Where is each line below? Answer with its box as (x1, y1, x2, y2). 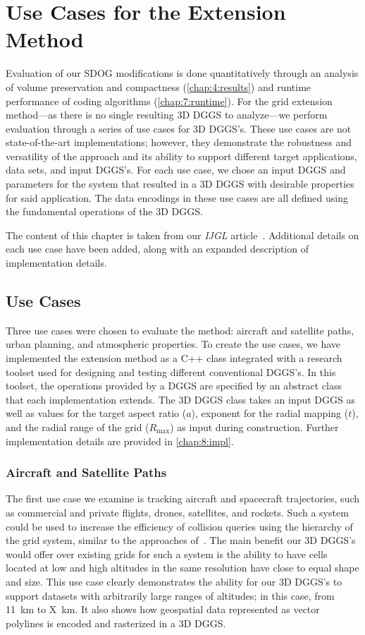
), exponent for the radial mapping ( (191, 406, 349, 421)
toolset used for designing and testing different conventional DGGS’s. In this (6, 364, 336, 379)
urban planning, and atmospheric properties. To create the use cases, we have (6, 337, 341, 351)
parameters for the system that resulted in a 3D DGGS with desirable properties (6, 176, 354, 191)
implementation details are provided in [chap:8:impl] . (6, 433, 234, 448)
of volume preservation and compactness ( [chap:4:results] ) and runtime (6, 79, 311, 94)
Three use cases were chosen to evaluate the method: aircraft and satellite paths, (6, 322, 354, 337)
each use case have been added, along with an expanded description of (6, 241, 309, 256)
